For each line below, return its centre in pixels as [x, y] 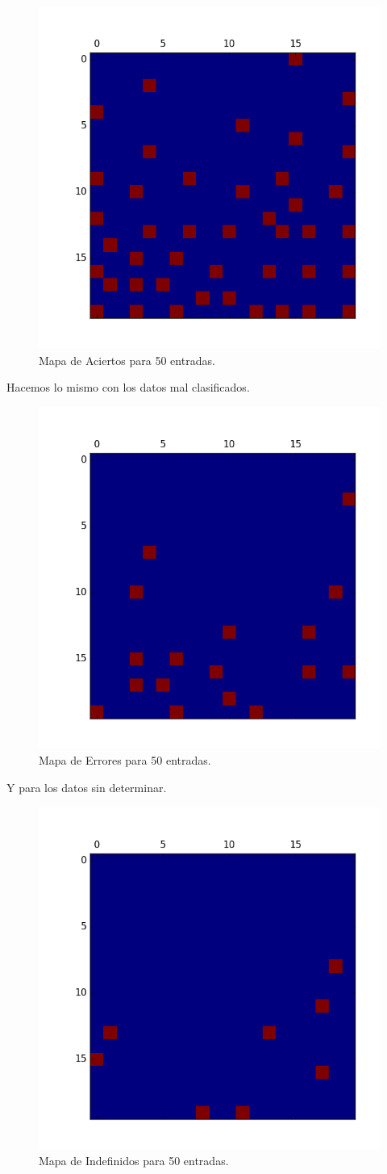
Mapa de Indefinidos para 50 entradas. [134, 1161]
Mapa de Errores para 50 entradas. [125, 760]
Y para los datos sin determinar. [87, 787]
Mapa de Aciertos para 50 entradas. [127, 360]
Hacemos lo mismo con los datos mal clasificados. [128, 387]
